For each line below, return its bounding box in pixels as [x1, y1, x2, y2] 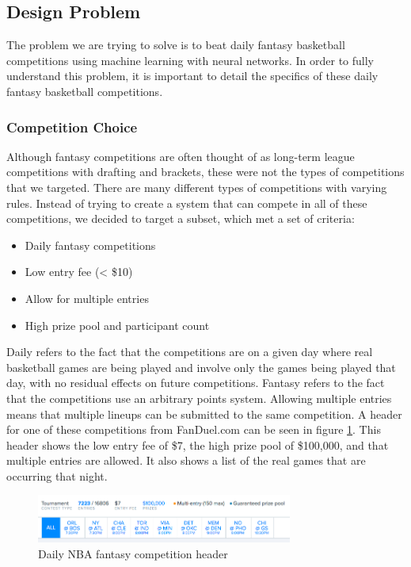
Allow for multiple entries [25, 289, 149, 306]
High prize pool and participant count [25, 316, 210, 333]
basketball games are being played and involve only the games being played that [6, 358, 396, 375]
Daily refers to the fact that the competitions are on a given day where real [6, 343, 373, 360]
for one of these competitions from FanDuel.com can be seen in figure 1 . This [6, 421, 381, 438]
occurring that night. [6, 467, 108, 484]
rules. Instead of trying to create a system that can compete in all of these [6, 194, 367, 211]
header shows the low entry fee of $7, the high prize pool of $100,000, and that [6, 436, 389, 453]
